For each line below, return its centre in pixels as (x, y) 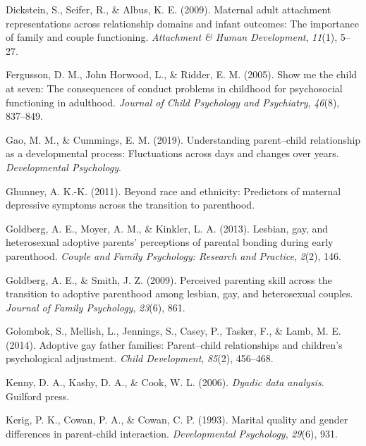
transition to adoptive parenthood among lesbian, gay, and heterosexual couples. (179, 293)
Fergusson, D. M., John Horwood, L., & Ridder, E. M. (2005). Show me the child (182, 74)
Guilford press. (38, 396)
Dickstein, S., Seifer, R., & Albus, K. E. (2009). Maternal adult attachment (169, 9)
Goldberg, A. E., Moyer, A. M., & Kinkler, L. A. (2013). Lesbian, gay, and (167, 228)
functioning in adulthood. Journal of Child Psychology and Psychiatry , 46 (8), (173, 102)
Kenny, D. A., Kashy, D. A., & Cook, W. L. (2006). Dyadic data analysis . (165, 382)
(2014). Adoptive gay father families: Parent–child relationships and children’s (174, 344)
